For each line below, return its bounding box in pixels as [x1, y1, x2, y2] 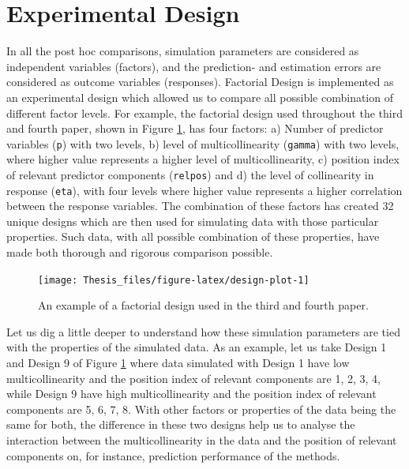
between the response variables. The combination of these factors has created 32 [6, 197, 394, 214]
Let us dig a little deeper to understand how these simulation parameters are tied [6, 323, 400, 340]
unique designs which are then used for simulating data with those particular [6, 212, 379, 229]
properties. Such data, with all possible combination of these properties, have [6, 228, 380, 245]
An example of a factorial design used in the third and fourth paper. [38, 297, 369, 313]
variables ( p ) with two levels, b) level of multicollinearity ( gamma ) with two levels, [6, 135, 400, 152]
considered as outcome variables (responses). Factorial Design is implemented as [6, 73, 394, 90]
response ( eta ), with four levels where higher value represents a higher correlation [6, 182, 403, 198]
